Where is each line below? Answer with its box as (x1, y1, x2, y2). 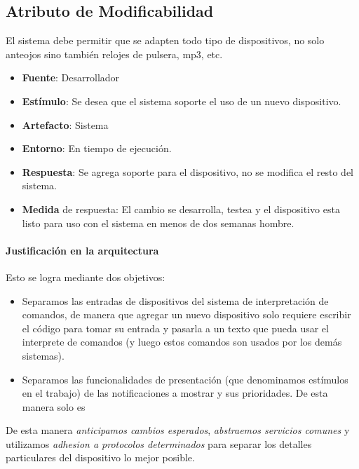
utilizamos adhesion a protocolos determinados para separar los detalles (6, 436, 312, 451)
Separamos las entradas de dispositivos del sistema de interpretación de (22, 293, 329, 308)
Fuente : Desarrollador (22, 70, 120, 85)
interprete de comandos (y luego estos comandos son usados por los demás (22, 334, 342, 349)
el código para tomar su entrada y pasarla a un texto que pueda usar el (22, 320, 329, 335)
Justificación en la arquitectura (6, 243, 159, 257)
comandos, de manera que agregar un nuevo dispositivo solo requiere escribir (22, 307, 351, 322)
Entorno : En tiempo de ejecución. (22, 141, 172, 156)
